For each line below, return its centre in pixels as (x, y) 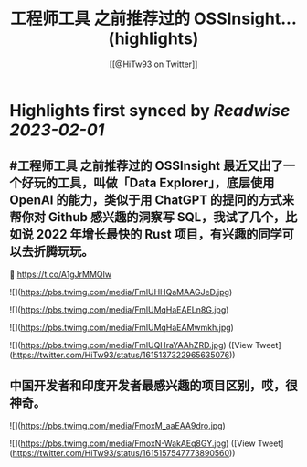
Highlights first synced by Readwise (150, 110)
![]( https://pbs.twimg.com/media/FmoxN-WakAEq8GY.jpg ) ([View (132, 443)
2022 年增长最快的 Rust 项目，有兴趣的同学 (159, 234)
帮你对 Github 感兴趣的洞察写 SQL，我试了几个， (148, 217)
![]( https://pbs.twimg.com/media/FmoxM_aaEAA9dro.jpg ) (117, 425)
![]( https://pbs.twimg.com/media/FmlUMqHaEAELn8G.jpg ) (119, 309)
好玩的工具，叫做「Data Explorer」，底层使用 (148, 183)
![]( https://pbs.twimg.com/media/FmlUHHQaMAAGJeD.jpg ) (121, 292)
